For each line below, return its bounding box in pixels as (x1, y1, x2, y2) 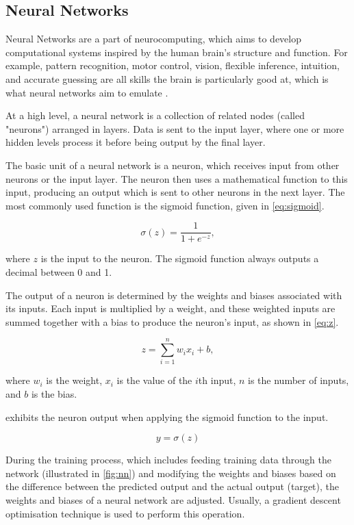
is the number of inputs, (248, 373, 349, 387)
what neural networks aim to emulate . (5, 85, 168, 99)
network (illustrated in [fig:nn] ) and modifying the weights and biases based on (5, 465, 336, 480)
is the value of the (116, 373, 192, 387)
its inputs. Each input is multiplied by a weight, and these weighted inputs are (5, 301, 336, 316)
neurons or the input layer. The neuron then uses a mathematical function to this (5, 171, 348, 185)
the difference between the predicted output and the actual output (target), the (5, 479, 340, 494)
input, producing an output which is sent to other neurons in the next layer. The (5, 185, 345, 199)
